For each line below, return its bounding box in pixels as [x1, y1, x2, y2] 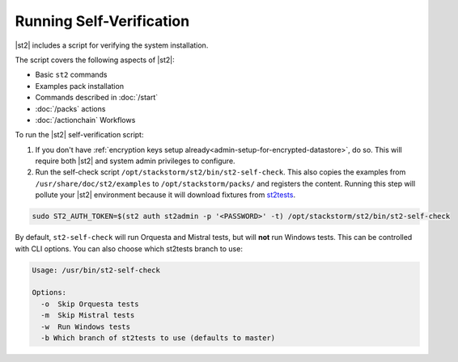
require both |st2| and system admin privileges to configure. [35, 156, 235, 166]
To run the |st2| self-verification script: [15, 130, 144, 140]
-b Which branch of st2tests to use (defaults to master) [40, 333, 276, 343]
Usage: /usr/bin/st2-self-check [32, 265, 161, 275]
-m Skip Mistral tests [40, 311, 135, 320]
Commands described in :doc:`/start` [35, 93, 159, 103]
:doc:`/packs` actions [35, 103, 106, 113]
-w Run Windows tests [40, 322, 131, 331]
